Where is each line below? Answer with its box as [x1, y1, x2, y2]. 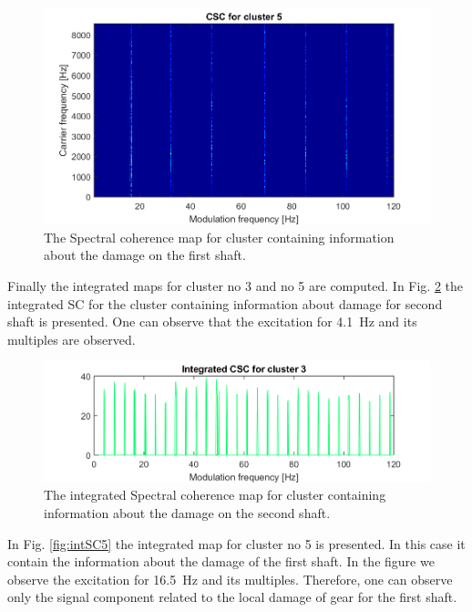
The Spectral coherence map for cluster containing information [44, 227, 395, 246]
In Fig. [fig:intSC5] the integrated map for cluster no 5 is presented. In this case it [7, 534, 466, 553]
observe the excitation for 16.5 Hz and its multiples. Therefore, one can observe [7, 569, 453, 588]
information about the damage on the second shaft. [44, 503, 331, 522]
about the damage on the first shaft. [44, 245, 246, 265]
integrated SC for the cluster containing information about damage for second [7, 294, 443, 313]
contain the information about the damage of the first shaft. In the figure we [7, 552, 435, 571]
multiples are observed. [7, 329, 136, 348]
